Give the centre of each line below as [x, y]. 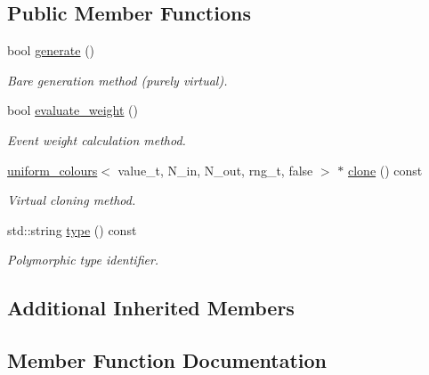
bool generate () [51, 50]
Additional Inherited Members [151, 308]
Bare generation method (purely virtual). [117, 80]
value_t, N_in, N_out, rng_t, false [215, 170]
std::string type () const [72, 229]
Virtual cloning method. [72, 200]
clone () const [385, 170]
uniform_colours [53, 170]
